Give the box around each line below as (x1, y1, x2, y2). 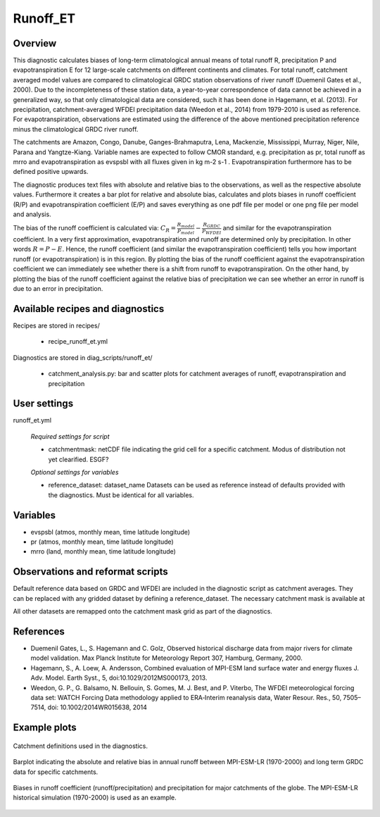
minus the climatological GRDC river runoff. (13, 125, 139, 133)
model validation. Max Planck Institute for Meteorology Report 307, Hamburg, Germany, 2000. (30, 654, 303, 662)
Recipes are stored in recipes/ (13, 321, 100, 330)
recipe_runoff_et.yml (48, 337, 108, 346)
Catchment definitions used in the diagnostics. (13, 742, 148, 750)
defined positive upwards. (13, 168, 89, 176)
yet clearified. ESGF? (48, 455, 109, 463)
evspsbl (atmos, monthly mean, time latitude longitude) (30, 528, 190, 536)
